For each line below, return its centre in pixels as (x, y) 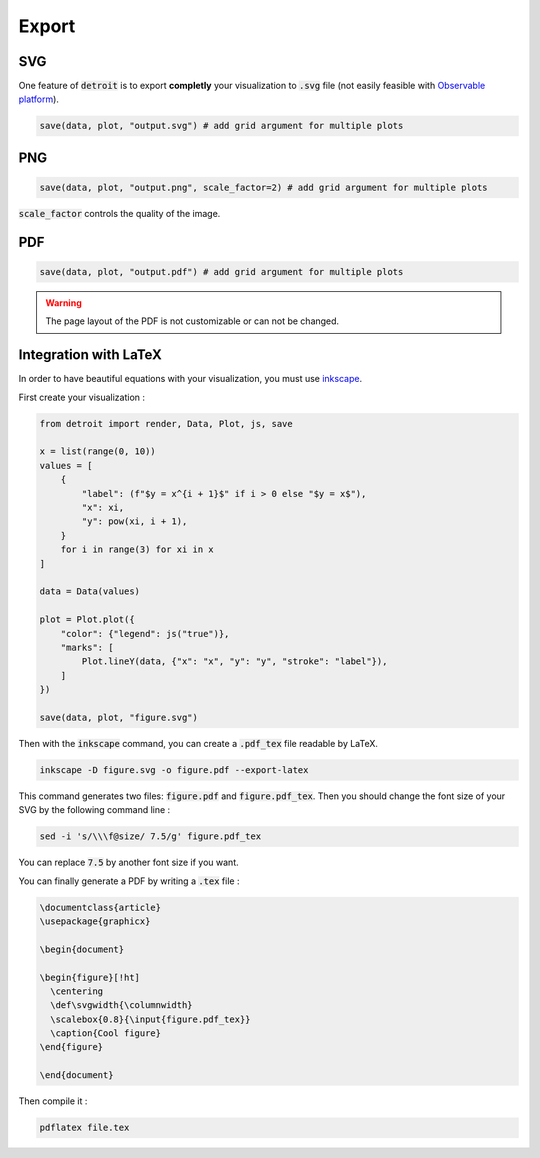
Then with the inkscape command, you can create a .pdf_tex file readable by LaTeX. (198, 743)
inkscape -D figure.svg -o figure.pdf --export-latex (174, 769)
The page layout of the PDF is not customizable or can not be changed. (192, 321)
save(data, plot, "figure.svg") (119, 717)
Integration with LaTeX (90, 355)
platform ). (39, 99)
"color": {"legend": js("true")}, (145, 633)
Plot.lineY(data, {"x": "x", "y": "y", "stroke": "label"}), (234, 661)
